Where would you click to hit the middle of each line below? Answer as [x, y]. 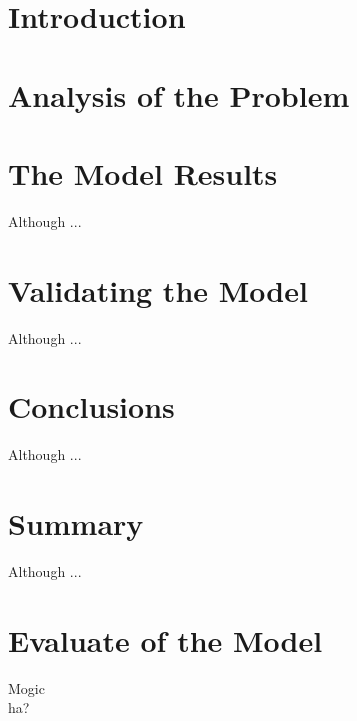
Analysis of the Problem [179, 94]
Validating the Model [158, 289]
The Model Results [143, 172]
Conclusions [91, 406]
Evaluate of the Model [165, 639]
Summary [76, 523]
